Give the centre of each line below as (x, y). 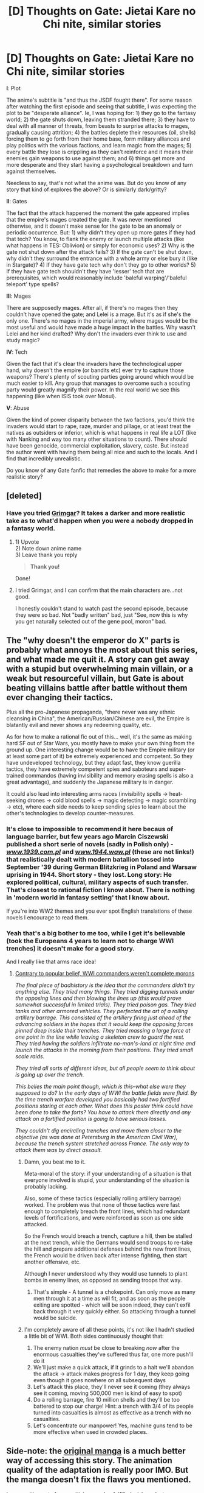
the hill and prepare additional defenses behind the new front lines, (108, 1249)
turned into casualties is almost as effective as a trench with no (112, 1413)
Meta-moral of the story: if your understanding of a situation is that (108, 1174)
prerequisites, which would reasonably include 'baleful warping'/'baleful (97, 278)
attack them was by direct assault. (59, 1150)
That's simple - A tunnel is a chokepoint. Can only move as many (114, 1292)
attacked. (36, 1224)
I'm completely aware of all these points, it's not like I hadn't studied (109, 1330)
